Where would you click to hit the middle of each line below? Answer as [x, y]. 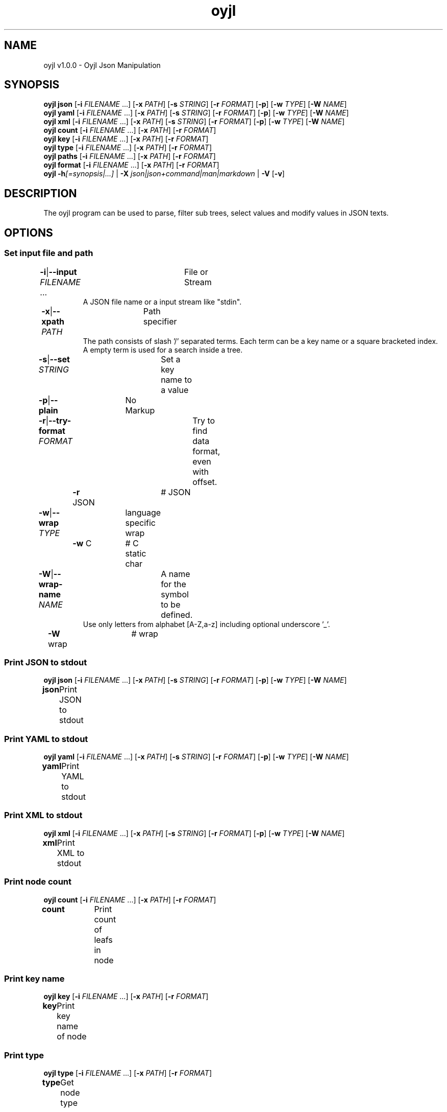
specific [140, 523]
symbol [175, 594]
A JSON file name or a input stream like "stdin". [162, 302]
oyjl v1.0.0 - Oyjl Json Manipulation [102, 65]
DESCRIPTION [41, 193]
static [136, 553]
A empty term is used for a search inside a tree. [163, 350]
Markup [140, 410]
